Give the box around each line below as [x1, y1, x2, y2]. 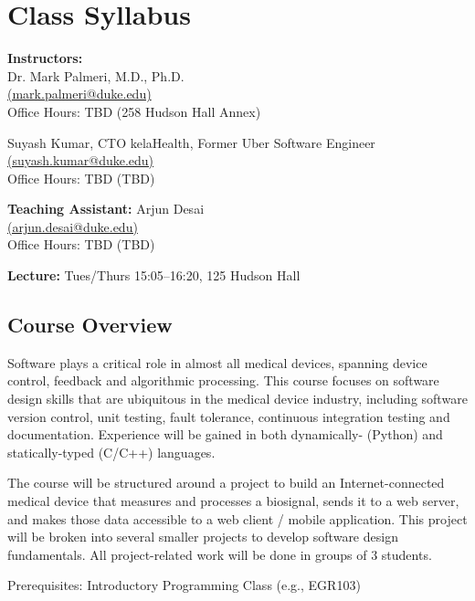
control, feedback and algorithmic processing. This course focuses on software [7, 371, 439, 390]
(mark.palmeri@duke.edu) [7, 84, 152, 103]
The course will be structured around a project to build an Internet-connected [7, 473, 445, 492]
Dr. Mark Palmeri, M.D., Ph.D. [7, 66, 185, 85]
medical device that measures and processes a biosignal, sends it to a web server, [7, 491, 459, 511]
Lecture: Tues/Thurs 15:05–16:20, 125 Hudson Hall [7, 266, 301, 285]
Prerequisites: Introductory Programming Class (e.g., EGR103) [7, 575, 361, 595]
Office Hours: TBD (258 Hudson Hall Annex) [7, 101, 261, 121]
